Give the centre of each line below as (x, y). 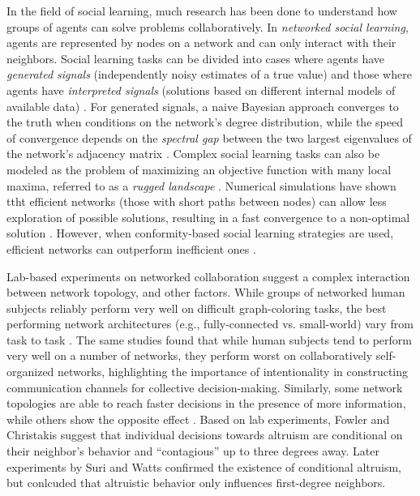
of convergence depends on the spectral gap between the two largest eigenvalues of (209, 137)
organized (30, 372)
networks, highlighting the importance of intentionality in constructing (233, 372)
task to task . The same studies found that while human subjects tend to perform (209, 339)
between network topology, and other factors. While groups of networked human (206, 292)
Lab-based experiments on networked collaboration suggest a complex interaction (208, 276)
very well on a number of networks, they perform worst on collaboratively (190, 355)
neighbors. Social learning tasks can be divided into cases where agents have (196, 58)
